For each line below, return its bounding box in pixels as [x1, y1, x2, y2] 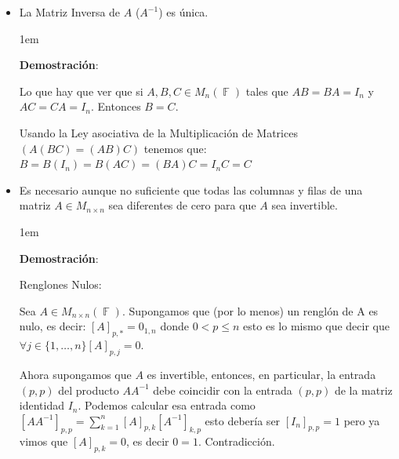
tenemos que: [143, 140, 207, 156]
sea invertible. [271, 197, 338, 213]
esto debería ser [205, 412, 281, 428]
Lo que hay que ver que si [19, 82, 143, 99]
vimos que [19, 433, 68, 450]
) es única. [158, 4, 209, 20]
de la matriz [334, 381, 393, 398]
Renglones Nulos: [19, 276, 102, 293]
